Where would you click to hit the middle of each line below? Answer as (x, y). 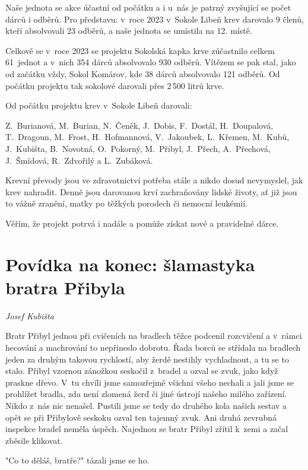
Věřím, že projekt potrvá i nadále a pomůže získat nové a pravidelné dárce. (142, 223)
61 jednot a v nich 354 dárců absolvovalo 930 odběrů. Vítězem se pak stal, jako (151, 62)
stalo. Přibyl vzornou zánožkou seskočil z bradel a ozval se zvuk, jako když (142, 371)
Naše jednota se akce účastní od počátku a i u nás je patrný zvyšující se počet (148, 7)
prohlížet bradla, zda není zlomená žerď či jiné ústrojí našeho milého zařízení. (146, 394)
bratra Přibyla (65, 287)
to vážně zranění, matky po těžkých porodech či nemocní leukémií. (127, 203)
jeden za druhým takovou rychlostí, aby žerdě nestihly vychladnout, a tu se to (147, 359)
